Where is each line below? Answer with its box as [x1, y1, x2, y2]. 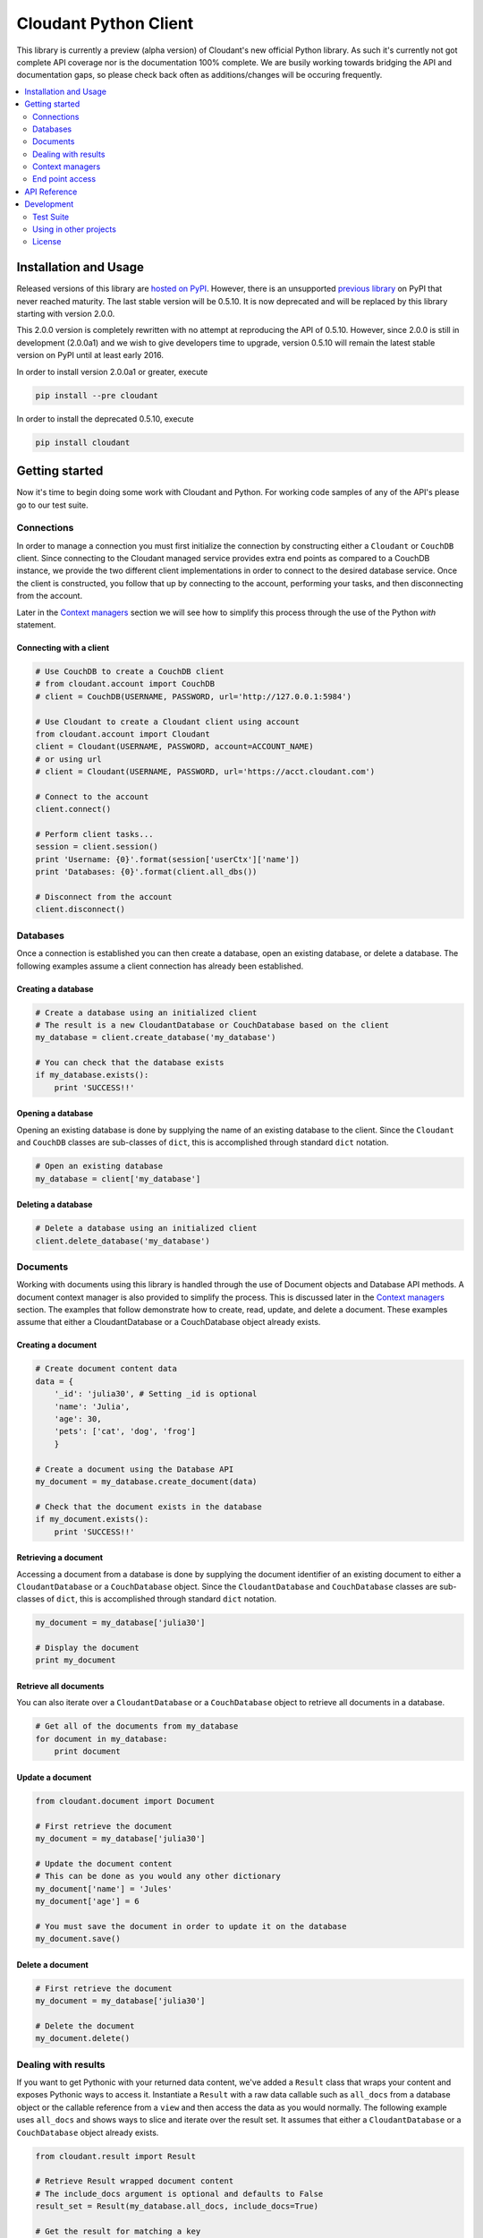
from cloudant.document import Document [35, 1796, 215, 1806]
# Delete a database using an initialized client [35, 1223, 258, 1234]
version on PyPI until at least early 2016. [16, 350, 165, 361]
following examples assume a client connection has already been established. [16, 961, 304, 971]
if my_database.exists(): [35, 1070, 149, 1081]
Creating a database [16, 983, 94, 994]
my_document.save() [35, 1934, 121, 1944]
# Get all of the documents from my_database [35, 1721, 239, 1731]
